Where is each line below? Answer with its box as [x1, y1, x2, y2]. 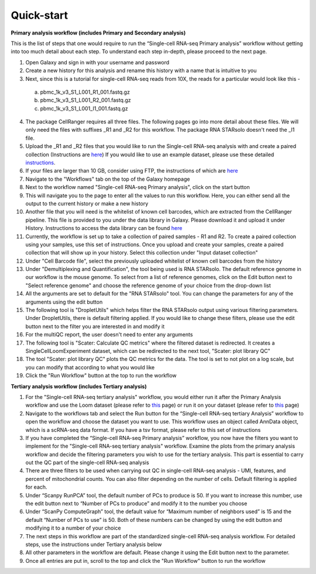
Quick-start [11, 9, 68, 22]
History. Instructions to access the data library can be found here [25, 225, 183, 232]
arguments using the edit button [25, 298, 103, 305]
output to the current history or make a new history [25, 200, 149, 207]
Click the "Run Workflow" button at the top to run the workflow [25, 372, 177, 379]
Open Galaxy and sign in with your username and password [25, 59, 170, 66]
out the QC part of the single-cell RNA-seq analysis [25, 459, 149, 466]
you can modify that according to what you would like [25, 363, 155, 371]
